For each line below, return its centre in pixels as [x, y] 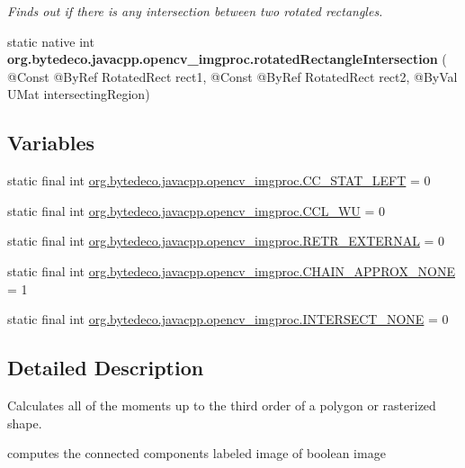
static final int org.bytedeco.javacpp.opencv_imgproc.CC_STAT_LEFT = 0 [219, 180]
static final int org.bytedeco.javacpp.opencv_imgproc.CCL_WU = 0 [196, 210]
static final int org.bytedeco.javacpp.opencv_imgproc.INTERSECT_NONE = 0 [228, 319]
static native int [51, 41]
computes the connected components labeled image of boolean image [197, 453]
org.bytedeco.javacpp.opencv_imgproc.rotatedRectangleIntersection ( [227, 59]
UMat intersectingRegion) [79, 94]
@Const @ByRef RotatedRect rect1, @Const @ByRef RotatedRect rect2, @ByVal [232, 76]
